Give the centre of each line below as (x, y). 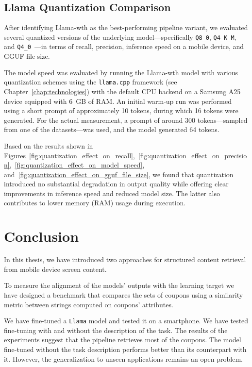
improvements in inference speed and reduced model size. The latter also (112, 193)
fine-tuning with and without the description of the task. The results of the (116, 330)
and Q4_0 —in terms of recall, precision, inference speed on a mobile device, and (124, 46)
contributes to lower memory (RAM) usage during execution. (95, 203)
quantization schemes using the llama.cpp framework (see (91, 82)
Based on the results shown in (49, 145)
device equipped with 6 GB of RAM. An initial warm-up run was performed (118, 101)
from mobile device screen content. (55, 269)
